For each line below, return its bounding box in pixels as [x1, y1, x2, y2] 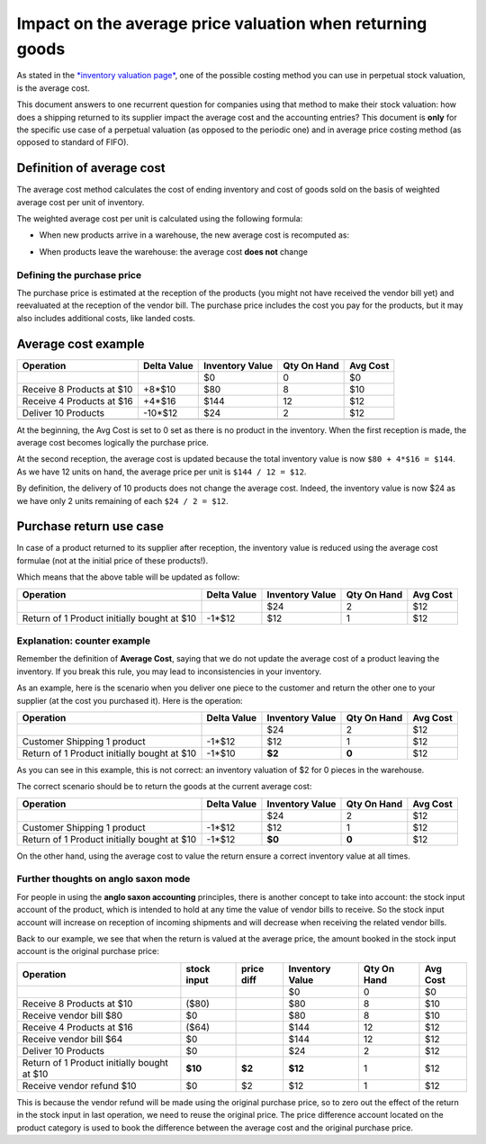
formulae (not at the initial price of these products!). [16, 554, 209, 566]
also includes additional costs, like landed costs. [16, 312, 195, 323]
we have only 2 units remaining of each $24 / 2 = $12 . [16, 495, 229, 506]
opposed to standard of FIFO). [16, 137, 130, 148]
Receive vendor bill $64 [22, 1032, 123, 1045]
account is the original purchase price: [16, 946, 159, 957]
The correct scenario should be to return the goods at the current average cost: [16, 781, 312, 792]
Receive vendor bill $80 [22, 1009, 123, 1022]
